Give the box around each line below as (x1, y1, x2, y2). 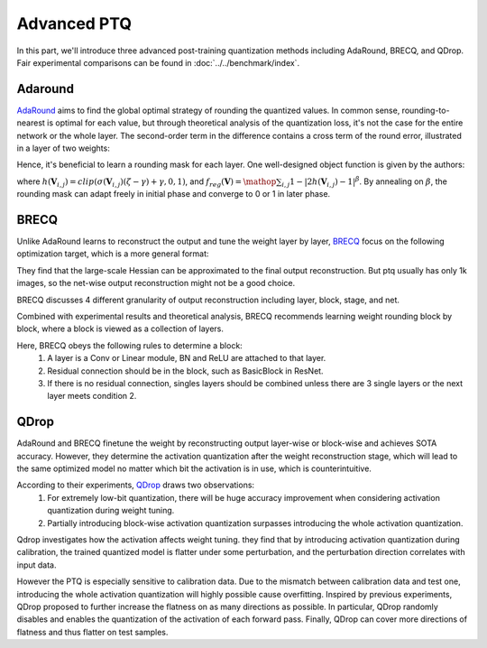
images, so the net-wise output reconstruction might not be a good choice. (16, 278, 296, 289)
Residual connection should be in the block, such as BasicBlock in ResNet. (47, 366, 324, 376)
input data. (16, 560, 58, 570)
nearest (16, 117, 45, 128)
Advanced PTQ (16, 14, 133, 33)
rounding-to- (401, 105, 450, 116)
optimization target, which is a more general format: (16, 248, 209, 259)
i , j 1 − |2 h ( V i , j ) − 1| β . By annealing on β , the (280, 175, 448, 189)
